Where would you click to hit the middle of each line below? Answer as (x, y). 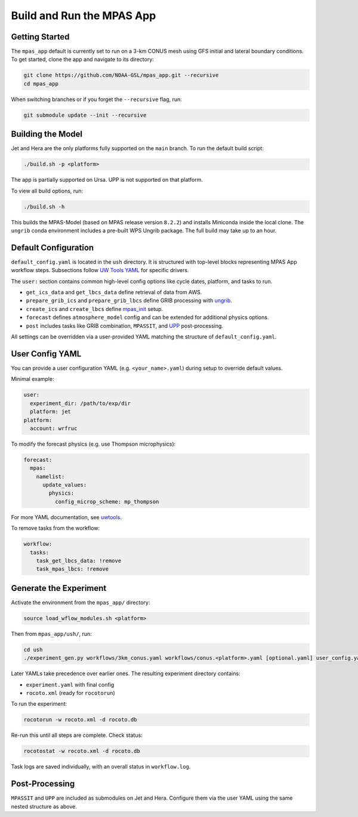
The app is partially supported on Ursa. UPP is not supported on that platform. (107, 180)
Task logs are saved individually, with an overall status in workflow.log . (101, 767)
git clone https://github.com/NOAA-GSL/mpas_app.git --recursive (121, 75)
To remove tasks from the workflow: (55, 528)
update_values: (65, 485)
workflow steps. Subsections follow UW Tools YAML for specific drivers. (100, 270)
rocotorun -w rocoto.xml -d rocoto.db (80, 720)
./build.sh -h (44, 207)
